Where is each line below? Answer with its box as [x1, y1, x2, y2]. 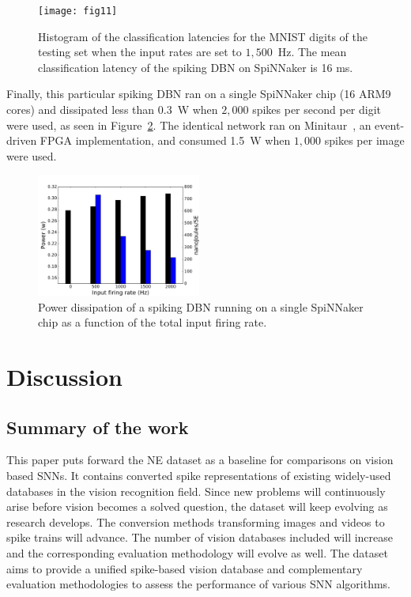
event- [375, 116, 405, 133]
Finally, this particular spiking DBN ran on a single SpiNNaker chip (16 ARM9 [6, 85, 391, 102]
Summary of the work [6, 414, 189, 439]
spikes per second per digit [252, 101, 382, 118]
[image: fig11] [38, 6, 118, 17]
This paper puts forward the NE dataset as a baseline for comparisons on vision [6, 452, 394, 468]
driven [6, 132, 37, 149]
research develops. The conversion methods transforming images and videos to [6, 513, 385, 530]
